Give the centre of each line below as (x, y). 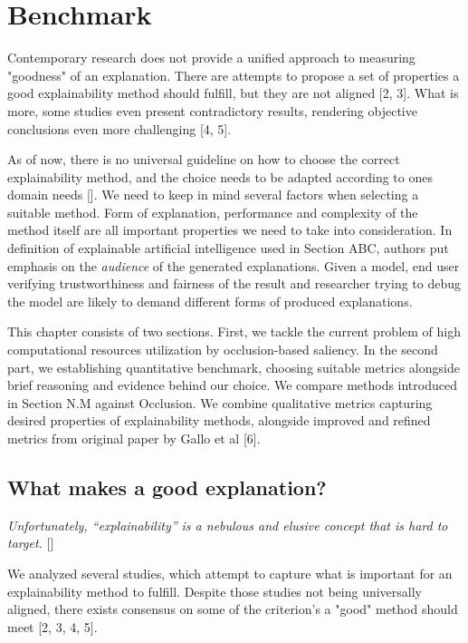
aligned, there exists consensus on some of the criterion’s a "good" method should (233, 609)
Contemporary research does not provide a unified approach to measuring (211, 58)
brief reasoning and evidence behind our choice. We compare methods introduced (232, 385)
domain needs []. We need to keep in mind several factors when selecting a (213, 195)
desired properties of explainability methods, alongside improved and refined (219, 420)
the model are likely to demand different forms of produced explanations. (210, 301)
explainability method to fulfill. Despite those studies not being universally (215, 591)
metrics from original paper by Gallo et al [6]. (134, 438)
